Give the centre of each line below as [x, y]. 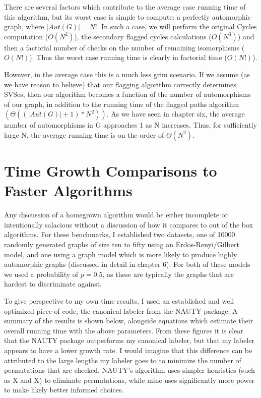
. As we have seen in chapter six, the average [176, 114]
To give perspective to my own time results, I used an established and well [119, 301]
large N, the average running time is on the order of [84, 134]
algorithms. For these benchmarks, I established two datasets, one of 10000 [120, 234]
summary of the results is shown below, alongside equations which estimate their [129, 321]
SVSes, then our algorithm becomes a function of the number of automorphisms [127, 94]
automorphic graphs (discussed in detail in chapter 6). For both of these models [127, 264]
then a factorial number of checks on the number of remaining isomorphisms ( [124, 47]
